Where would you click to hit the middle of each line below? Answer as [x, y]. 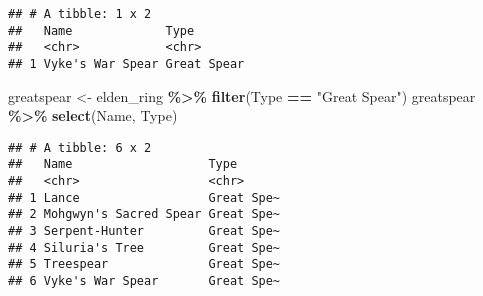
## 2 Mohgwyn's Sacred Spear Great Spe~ [144, 214]
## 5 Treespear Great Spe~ [144, 264]
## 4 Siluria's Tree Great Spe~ [144, 247]
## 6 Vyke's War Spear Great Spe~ [144, 281]
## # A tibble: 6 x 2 [80, 147]
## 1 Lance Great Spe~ [144, 197]
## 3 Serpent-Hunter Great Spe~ [144, 231]
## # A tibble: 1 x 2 [80, 14]
